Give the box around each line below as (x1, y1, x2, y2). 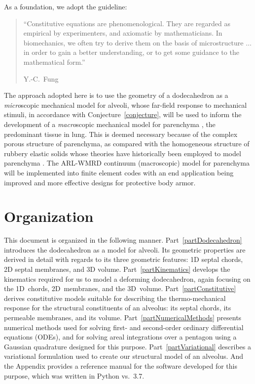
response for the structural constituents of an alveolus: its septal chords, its (4, 302, 231, 313)
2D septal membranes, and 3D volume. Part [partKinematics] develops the (4, 264, 230, 274)
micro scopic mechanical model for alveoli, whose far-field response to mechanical (4, 99, 247, 110)
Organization (4, 206, 94, 226)
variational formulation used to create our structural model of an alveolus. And (4, 351, 244, 361)
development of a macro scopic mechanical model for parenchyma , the (4, 119, 216, 129)
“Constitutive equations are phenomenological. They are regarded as (23, 18, 231, 28)
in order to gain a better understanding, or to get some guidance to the (23, 47, 239, 57)
